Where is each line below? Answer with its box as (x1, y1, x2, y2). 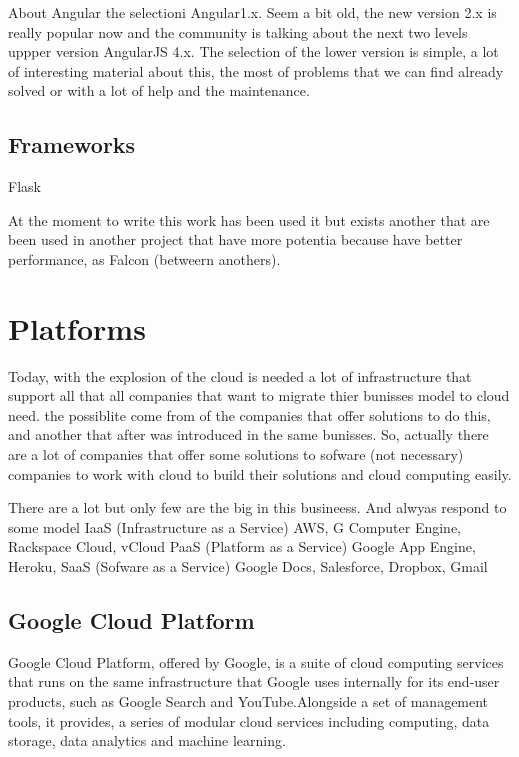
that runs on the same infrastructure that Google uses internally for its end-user (8, 671, 500, 692)
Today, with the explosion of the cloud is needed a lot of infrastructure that (8, 365, 472, 386)
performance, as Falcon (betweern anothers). (8, 248, 281, 269)
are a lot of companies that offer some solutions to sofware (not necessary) (8, 444, 464, 465)
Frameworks (8, 129, 136, 160)
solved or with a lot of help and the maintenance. (8, 80, 310, 101)
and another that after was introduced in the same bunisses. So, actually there (8, 424, 489, 445)
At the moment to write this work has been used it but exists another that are (8, 209, 490, 230)
